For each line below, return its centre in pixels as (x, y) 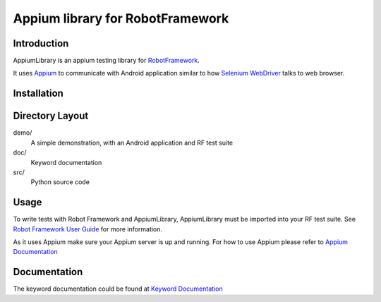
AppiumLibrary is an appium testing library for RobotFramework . (107, 61)
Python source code (60, 182)
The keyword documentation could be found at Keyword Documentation (118, 289)
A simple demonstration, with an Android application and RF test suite (132, 143)
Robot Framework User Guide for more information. (87, 229)
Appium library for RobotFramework (121, 18)
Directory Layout (51, 116)
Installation (38, 93)
